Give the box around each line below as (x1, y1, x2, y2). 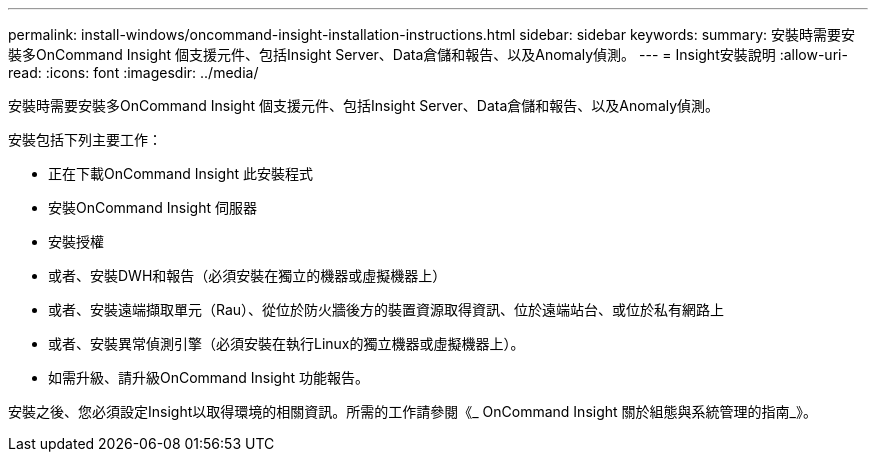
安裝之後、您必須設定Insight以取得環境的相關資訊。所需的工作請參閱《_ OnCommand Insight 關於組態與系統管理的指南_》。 (8, 403, 817, 420)
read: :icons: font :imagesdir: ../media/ (8, 64, 259, 81)
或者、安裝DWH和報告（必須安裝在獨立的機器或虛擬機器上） (48, 267, 447, 284)
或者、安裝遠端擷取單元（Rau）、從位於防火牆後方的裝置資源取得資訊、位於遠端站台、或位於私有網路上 (48, 301, 725, 318)
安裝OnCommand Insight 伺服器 (48, 199, 257, 216)
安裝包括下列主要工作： (8, 131, 162, 148)
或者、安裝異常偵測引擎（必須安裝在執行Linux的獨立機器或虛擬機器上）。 (48, 335, 525, 352)
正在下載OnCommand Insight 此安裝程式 (48, 165, 313, 182)
